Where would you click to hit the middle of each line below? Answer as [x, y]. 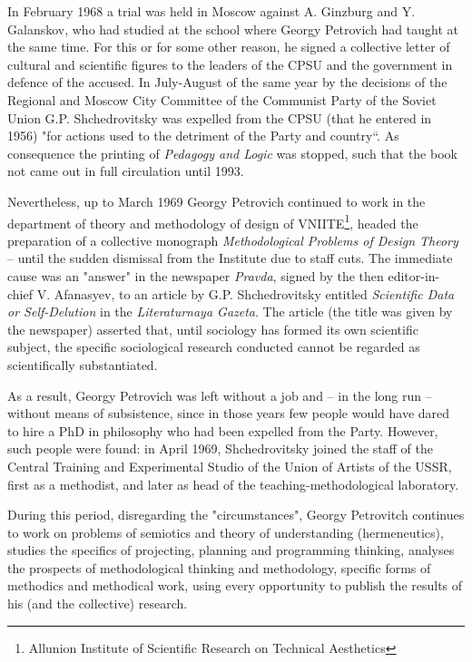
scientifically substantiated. [83, 364]
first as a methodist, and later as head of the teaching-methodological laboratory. [233, 484]
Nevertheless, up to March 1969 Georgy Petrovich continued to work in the [216, 201]
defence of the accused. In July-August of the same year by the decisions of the [227, 82]
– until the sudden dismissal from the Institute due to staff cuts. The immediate [230, 258]
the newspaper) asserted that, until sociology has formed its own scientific [213, 329]
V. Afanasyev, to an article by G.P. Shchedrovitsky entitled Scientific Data [246, 293]
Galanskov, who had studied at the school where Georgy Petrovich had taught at [233, 29]
